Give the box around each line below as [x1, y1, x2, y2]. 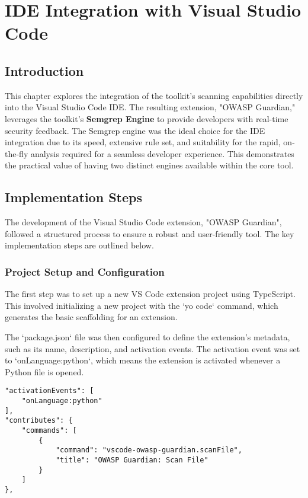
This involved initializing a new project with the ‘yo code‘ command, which [5, 299, 278, 311]
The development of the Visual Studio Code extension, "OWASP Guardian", [5, 216, 282, 228]
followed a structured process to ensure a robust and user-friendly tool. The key [5, 227, 294, 240]
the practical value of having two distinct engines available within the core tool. [5, 159, 294, 171]
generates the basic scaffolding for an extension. [5, 311, 178, 323]
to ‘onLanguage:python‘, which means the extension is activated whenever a [5, 354, 281, 366]
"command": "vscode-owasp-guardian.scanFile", [55, 446, 242, 455]
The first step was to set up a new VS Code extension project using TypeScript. [5, 288, 296, 300]
